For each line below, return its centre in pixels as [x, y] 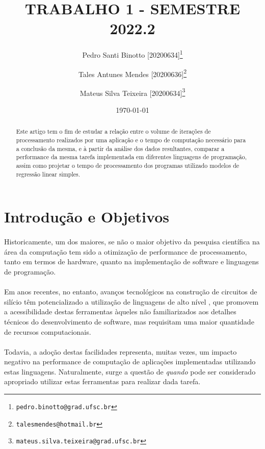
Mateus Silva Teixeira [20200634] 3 [132, 92]
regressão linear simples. [48, 174]
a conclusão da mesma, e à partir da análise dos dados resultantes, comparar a [120, 148]
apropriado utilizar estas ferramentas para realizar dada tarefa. [102, 381]
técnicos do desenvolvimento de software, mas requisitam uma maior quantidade [129, 321]
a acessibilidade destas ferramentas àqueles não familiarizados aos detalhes [120, 311]
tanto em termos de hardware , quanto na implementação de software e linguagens [131, 261]
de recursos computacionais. [48, 331]
